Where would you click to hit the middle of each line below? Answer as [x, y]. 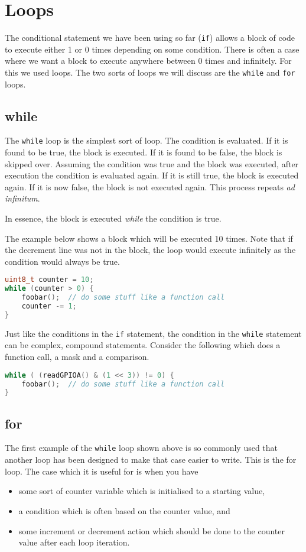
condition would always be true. [62, 261]
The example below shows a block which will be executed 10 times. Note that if [149, 238]
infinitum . [22, 198]
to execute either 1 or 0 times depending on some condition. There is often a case [152, 49]
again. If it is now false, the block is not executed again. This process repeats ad [150, 186]
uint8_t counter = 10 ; [49, 280]
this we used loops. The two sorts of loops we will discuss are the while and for [150, 72]
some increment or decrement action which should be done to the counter [152, 530]
